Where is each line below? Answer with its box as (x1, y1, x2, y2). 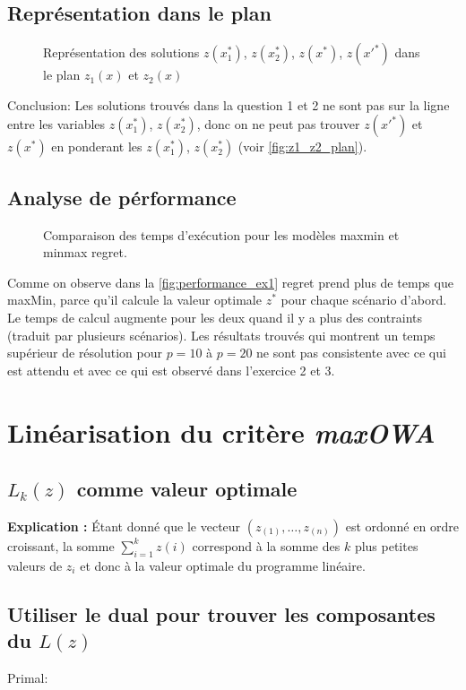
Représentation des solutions (43, 43, 200, 62)
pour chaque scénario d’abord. (280, 290, 447, 309)
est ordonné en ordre (345, 516, 459, 535)
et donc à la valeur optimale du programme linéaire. (80, 556, 366, 574)
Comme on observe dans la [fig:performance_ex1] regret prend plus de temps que (7, 272, 453, 291)
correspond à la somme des (192, 536, 341, 555)
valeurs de (7, 556, 63, 574)
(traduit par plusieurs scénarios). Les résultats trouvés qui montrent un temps (7, 325, 436, 344)
